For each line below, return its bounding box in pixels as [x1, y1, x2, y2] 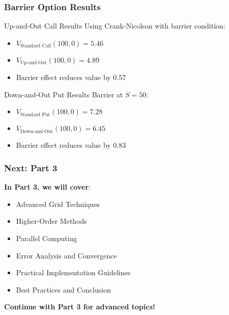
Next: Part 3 [4, 161, 58, 174]
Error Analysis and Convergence [16, 250, 117, 260]
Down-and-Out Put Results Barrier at [4, 89, 123, 99]
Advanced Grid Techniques [16, 198, 100, 209]
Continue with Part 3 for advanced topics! [4, 301, 155, 312]
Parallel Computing [16, 233, 77, 244]
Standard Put [20, 112, 50, 117]
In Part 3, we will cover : [4, 181, 91, 192]
